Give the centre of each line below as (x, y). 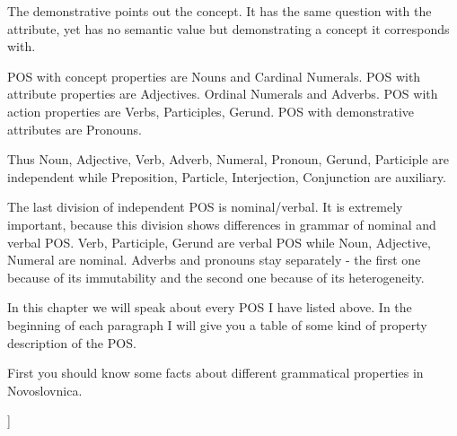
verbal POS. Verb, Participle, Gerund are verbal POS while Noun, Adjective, (219, 242)
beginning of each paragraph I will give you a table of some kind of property (217, 324)
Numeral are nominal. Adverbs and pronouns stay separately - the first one (214, 260)
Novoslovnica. (45, 390)
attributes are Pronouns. (75, 129)
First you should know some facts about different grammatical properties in (215, 373)
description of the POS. (72, 342)
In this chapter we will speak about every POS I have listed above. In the (210, 307)
